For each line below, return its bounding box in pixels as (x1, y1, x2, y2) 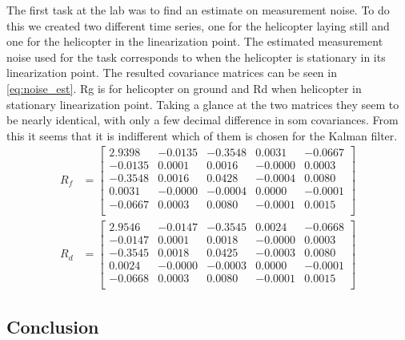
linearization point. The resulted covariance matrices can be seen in (6, 64, 337, 81)
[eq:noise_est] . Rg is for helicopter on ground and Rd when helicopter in (6, 79, 362, 96)
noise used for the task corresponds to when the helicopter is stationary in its (6, 48, 386, 65)
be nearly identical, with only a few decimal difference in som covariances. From (6, 111, 399, 128)
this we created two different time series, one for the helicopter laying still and (6, 17, 390, 34)
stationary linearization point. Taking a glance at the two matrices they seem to (6, 95, 399, 112)
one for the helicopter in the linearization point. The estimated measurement (6, 33, 383, 50)
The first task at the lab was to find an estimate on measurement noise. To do (6, 2, 390, 18)
